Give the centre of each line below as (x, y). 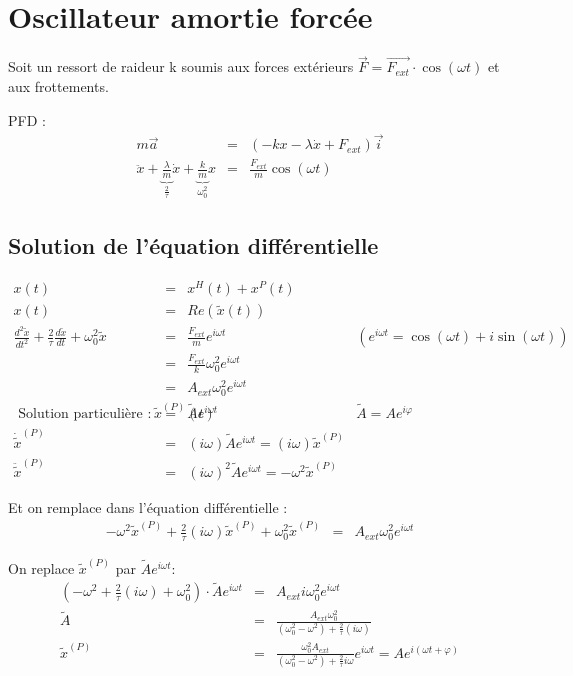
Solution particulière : (85, 414)
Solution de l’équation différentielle (193, 245)
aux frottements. (58, 85)
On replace (41, 567)
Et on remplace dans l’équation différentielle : (148, 506)
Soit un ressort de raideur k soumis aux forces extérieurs (181, 66)
